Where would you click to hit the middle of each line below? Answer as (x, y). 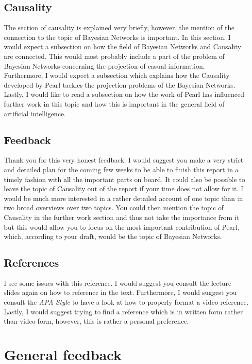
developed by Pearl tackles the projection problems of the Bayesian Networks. (120, 84)
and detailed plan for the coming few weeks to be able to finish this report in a (121, 169)
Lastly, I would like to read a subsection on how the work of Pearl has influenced (124, 94)
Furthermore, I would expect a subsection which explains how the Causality (117, 75)
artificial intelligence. (35, 113)
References (32, 263)
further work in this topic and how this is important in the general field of (114, 103)
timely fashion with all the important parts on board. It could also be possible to (125, 179)
